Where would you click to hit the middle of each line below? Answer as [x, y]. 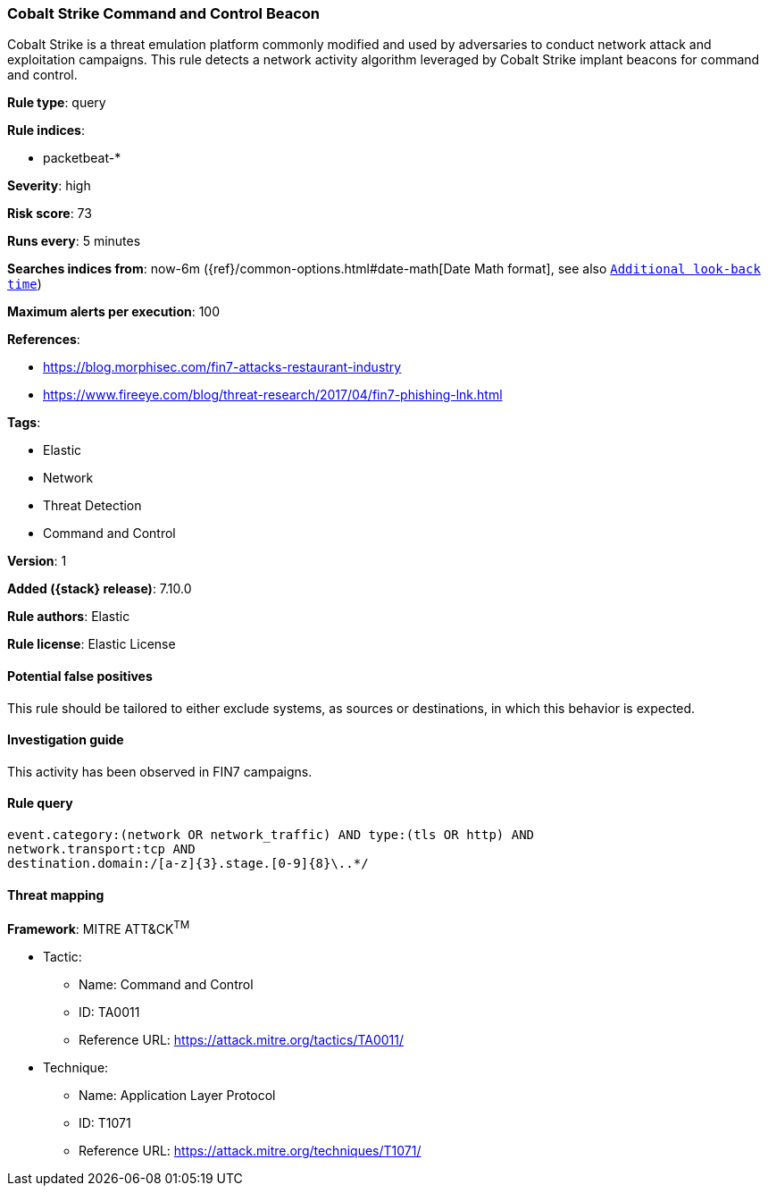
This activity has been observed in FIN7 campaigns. [160, 771]
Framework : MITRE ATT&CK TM [99, 928]
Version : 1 [37, 561]
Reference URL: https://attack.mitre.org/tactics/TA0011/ [242, 1039]
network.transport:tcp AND [101, 849]
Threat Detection [92, 506]
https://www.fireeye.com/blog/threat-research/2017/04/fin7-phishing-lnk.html [273, 395]
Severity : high [49, 186]
